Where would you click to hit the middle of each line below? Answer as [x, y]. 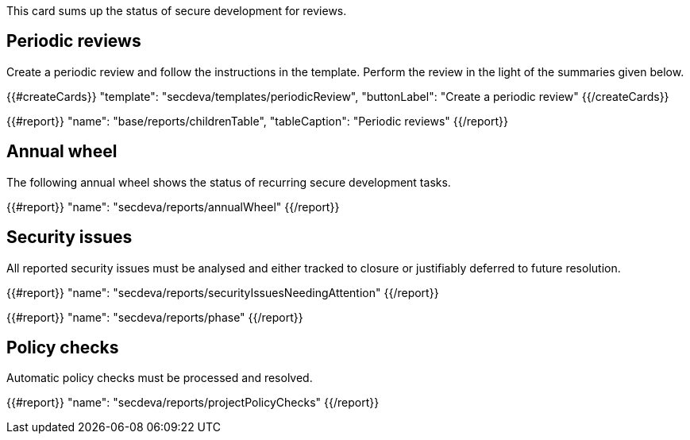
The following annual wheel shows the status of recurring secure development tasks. [229, 182]
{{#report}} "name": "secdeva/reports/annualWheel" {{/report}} [173, 206]
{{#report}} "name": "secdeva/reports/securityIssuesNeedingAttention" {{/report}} [223, 292]
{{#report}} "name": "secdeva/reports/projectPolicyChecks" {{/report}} [193, 403]
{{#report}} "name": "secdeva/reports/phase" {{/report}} [155, 317]
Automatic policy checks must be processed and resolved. [160, 378]
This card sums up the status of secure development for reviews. [177, 11]
